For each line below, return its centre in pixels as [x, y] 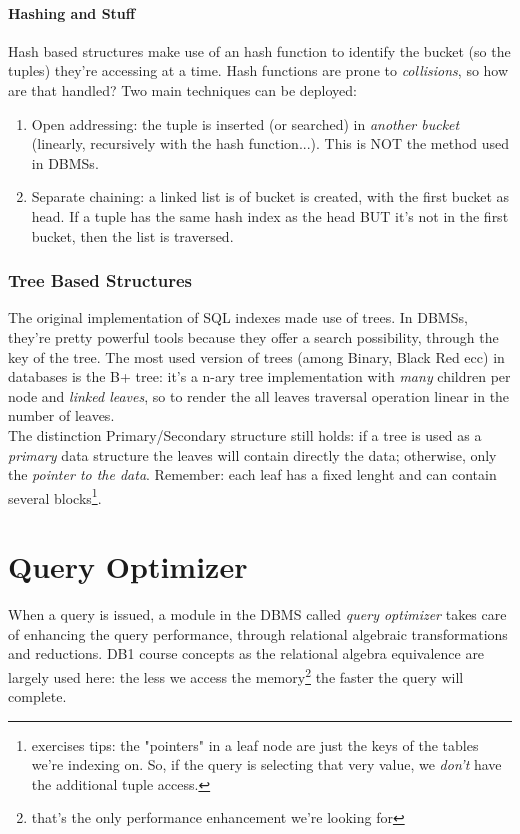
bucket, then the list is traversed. [132, 235]
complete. [37, 696]
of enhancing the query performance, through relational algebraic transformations [258, 633]
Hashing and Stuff [72, 12]
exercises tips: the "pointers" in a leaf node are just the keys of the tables [255, 744]
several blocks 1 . [55, 496]
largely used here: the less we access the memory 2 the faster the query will [236, 675]
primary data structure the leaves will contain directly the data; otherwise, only [252, 454]
